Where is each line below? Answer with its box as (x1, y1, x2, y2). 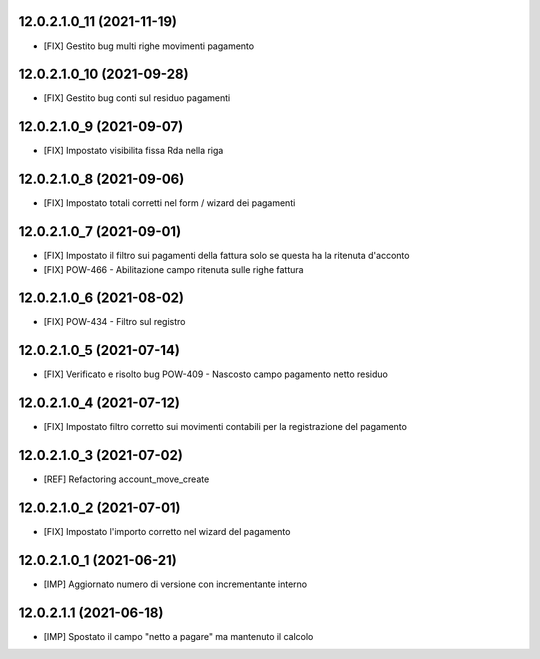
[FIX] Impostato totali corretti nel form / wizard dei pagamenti (43, 197, 296, 209)
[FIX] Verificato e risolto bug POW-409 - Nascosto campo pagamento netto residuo (43, 368, 389, 380)
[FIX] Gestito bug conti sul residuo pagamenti (43, 92, 231, 104)
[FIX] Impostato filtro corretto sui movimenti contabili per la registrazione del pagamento (43, 421, 407, 433)
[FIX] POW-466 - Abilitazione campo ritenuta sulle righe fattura (43, 263, 304, 275)
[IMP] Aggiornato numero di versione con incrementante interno (43, 578, 308, 590)
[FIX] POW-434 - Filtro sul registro (43, 316, 186, 328)
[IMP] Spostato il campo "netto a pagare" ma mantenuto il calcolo (43, 630, 314, 642)
